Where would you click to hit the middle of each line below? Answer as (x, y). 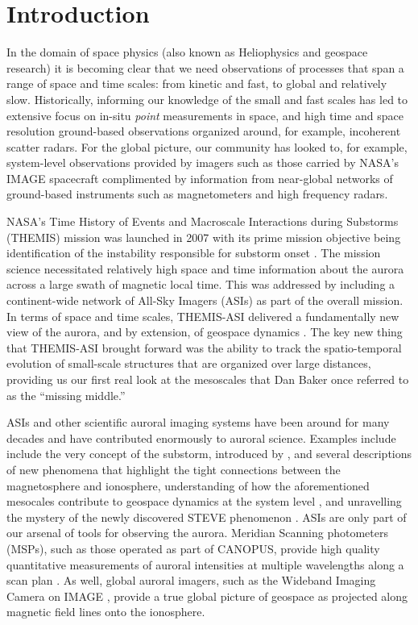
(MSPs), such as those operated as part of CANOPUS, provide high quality (193, 548)
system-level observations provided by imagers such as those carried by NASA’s (203, 162)
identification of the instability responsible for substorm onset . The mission (194, 253)
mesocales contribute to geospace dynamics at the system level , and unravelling (204, 501)
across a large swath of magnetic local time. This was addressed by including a (201, 284)
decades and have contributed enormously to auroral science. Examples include (201, 437)
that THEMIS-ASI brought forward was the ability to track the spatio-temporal (204, 347)
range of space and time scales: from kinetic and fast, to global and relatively (197, 83)
